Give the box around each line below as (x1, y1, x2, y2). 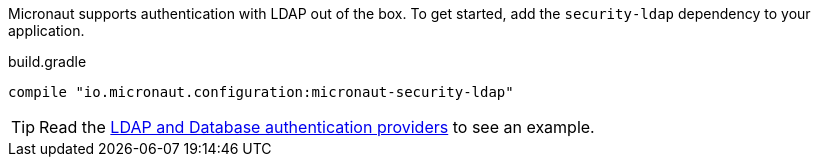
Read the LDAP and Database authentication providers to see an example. (39, 117, 595, 137)
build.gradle (8, 53, 87, 70)
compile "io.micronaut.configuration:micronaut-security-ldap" (8, 84, 514, 100)
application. (8, 22, 85, 39)
